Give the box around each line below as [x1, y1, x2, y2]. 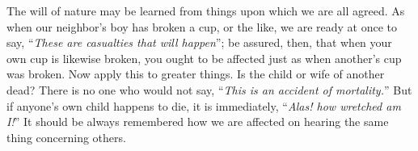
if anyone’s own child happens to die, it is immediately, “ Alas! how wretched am [6, 97, 401, 114]
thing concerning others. [6, 128, 126, 145]
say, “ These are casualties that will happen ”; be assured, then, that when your [6, 34, 392, 51]
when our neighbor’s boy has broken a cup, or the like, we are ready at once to [6, 18, 397, 35]
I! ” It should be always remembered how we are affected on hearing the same [6, 113, 389, 130]
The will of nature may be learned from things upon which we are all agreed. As [6, 2, 405, 19]
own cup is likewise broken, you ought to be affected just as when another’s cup [6, 49, 402, 66]
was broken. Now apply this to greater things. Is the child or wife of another [6, 65, 385, 82]
